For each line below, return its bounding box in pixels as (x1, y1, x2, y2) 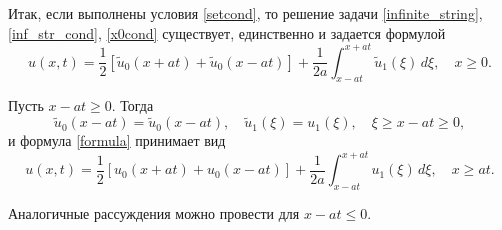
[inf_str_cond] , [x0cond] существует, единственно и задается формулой (8, 22, 446, 43)
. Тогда (111, 95, 154, 116)
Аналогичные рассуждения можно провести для (8, 203, 300, 224)
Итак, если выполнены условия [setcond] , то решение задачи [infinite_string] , (8, 3, 483, 23)
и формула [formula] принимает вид (8, 130, 226, 151)
